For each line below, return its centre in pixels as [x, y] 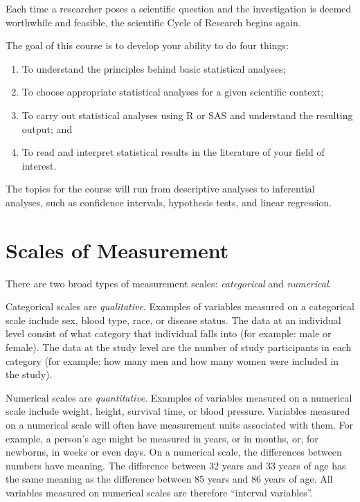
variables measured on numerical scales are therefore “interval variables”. [160, 492]
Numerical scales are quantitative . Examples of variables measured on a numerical [179, 397]
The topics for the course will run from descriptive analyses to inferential [160, 189]
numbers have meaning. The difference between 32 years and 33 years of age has [176, 465]
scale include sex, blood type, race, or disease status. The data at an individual [173, 320]
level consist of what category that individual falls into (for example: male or [169, 333]
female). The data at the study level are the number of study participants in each [179, 347]
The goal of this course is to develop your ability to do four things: [147, 45]
